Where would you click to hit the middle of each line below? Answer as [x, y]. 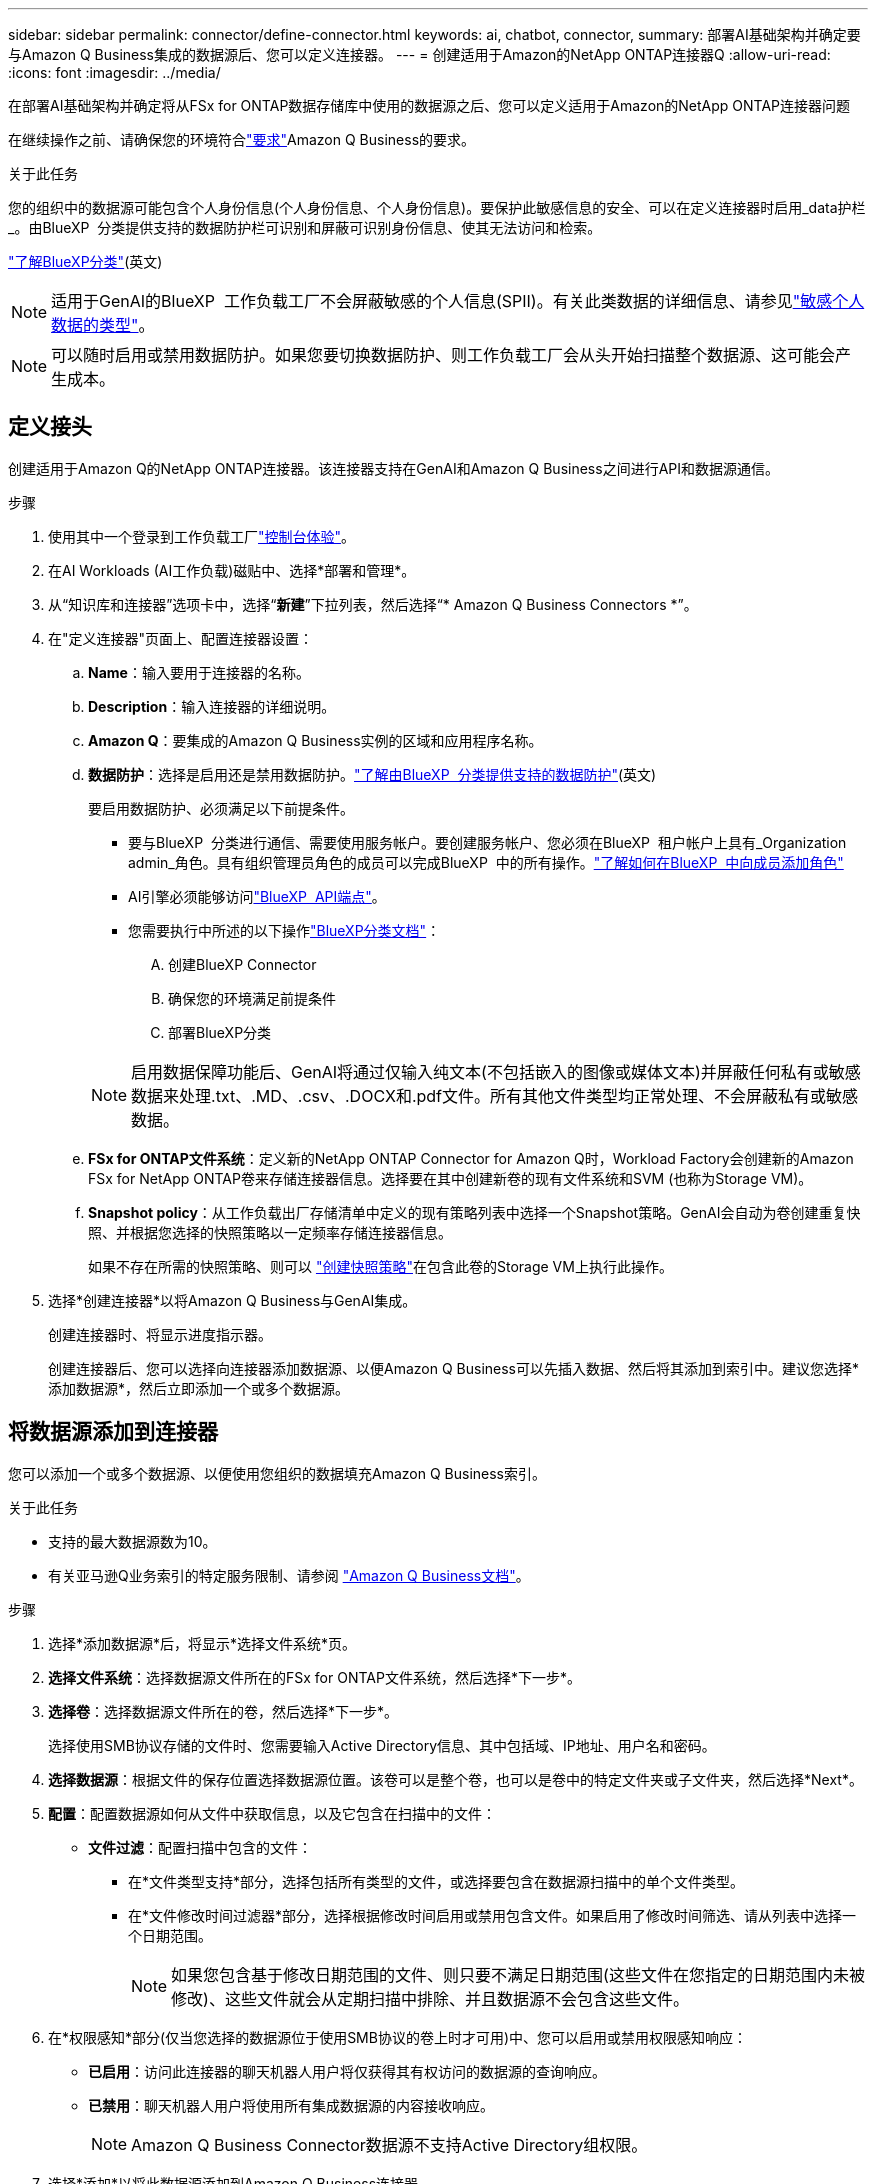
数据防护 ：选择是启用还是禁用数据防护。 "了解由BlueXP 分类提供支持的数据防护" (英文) [372, 774]
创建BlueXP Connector [242, 964]
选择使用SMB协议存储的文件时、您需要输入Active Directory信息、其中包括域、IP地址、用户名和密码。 [382, 1745]
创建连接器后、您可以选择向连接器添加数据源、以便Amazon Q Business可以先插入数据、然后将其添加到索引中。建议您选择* [453, 1368]
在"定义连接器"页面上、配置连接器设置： [181, 638]
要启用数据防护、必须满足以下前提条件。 [221, 808]
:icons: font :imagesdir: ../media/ [114, 72]
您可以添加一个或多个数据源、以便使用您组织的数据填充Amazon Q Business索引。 [277, 1473]
